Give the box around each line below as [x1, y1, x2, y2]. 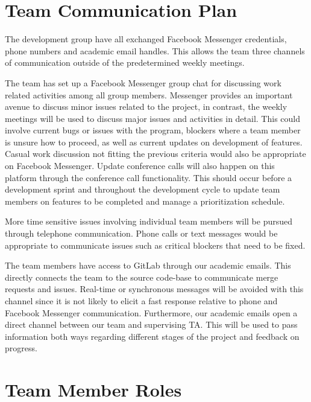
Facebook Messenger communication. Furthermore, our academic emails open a [5, 306, 298, 319]
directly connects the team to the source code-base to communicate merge [5, 270, 278, 283]
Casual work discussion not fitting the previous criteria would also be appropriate [5, 147, 306, 160]
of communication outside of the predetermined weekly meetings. [5, 56, 245, 69]
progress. [5, 342, 37, 354]
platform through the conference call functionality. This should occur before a [5, 171, 292, 183]
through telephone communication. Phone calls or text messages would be [5, 227, 278, 240]
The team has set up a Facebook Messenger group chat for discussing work [5, 76, 281, 89]
